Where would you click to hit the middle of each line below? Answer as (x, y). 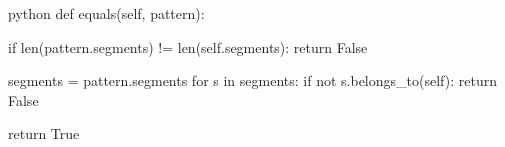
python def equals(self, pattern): (106, 13)
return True (44, 133)
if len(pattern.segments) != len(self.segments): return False (188, 46)
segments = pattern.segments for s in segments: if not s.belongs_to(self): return (252, 80)
